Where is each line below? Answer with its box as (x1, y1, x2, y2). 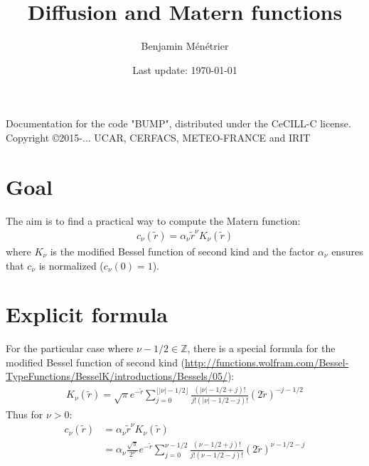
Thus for (6, 406, 43, 421)
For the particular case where (6, 341, 134, 356)
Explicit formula (6, 300, 169, 329)
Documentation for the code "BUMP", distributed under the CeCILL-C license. (6, 116, 351, 131)
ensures (331, 243, 363, 258)
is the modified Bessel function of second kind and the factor (50, 243, 315, 258)
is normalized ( (38, 258, 104, 272)
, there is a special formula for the (187, 341, 336, 356)
